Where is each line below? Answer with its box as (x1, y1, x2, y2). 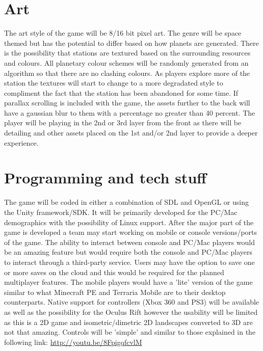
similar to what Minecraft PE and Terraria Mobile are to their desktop (4, 286, 226, 297)
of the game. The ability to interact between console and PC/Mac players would (4, 236, 255, 247)
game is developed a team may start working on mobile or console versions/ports (4, 227, 257, 237)
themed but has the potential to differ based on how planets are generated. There (4, 37, 259, 48)
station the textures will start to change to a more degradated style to (4, 77, 223, 88)
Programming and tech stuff (4, 167, 207, 188)
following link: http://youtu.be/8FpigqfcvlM (4, 336, 142, 347)
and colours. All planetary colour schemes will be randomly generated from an (4, 57, 249, 68)
